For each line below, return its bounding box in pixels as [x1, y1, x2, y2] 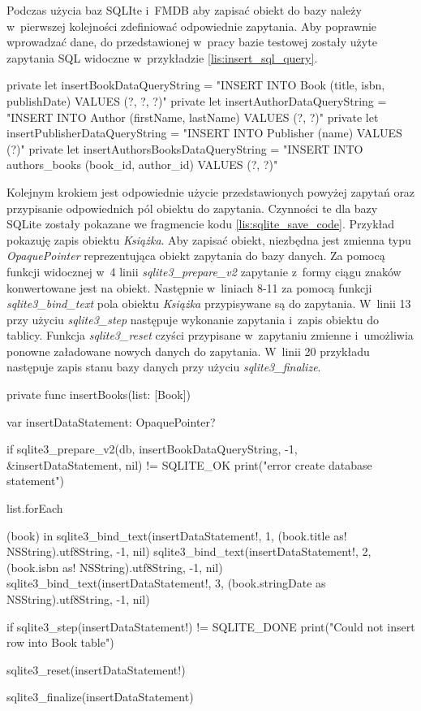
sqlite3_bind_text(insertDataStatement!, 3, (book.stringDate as [6, 574, 326, 592]
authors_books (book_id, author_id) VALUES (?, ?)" [6, 156, 278, 173]
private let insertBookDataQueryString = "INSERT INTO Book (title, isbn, [6, 76, 385, 93]
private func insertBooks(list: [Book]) [6, 386, 191, 403]
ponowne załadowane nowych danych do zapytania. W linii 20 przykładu [6, 342, 370, 359]
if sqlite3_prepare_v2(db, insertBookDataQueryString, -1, [6, 440, 298, 457]
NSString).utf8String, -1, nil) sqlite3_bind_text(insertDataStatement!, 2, [6, 543, 372, 560]
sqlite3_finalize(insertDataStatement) [6, 688, 194, 705]
